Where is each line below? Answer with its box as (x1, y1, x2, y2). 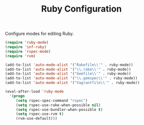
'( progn (9, 94, 25, 98)
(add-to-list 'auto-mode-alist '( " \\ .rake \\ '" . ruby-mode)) (5, 67, 131, 72)
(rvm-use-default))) (16, 116, 57, 121)
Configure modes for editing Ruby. (5, 31, 74, 37)
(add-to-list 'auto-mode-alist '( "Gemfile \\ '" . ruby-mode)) (5, 71, 131, 76)
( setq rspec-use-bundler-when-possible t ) (16, 107, 103, 112)
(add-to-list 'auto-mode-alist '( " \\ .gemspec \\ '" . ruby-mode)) (5, 76, 138, 81)
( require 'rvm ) (5, 53, 36, 59)
